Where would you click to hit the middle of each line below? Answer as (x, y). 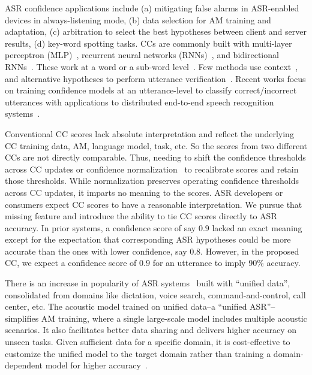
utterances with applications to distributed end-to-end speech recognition (139, 102)
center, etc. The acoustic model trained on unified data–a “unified (126, 306)
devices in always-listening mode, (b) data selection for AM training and (138, 19)
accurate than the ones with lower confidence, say (96, 251)
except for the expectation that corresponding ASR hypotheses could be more (148, 239)
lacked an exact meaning (257, 227)
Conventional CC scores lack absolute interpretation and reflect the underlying (149, 133)
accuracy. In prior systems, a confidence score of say (100, 227)
